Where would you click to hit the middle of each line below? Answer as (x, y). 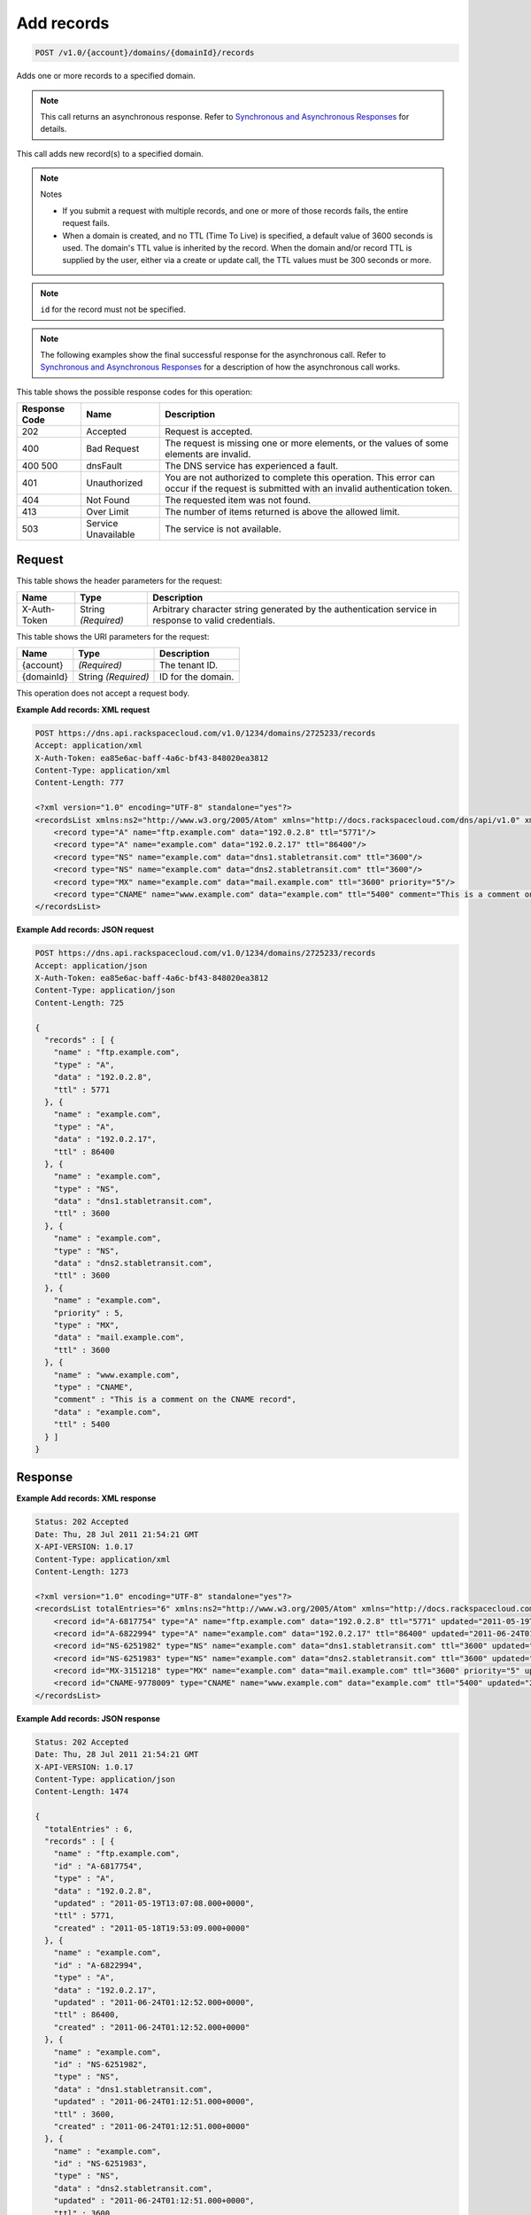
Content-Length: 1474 (82, 1791)
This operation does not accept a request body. (103, 693)
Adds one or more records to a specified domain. (106, 76)
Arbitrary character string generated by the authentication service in (294, 610)
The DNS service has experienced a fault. (252, 466)
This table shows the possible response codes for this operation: (135, 392)
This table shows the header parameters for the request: (119, 580)
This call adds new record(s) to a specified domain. (110, 153)
